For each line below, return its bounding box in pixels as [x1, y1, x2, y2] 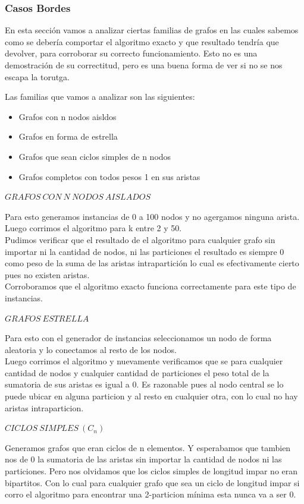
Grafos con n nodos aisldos [18, 110, 117, 122]
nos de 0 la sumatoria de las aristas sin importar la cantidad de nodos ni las [5, 453, 282, 465]
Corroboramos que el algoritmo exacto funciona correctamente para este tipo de [5, 280, 296, 292]
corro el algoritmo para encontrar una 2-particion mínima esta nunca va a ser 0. [5, 488, 296, 500]
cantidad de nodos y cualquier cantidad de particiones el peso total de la [5, 366, 269, 379]
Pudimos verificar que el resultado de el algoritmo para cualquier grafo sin [5, 233, 275, 245]
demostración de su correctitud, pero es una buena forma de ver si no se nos [5, 59, 283, 71]
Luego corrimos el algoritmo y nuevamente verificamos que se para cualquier [5, 355, 283, 367]
